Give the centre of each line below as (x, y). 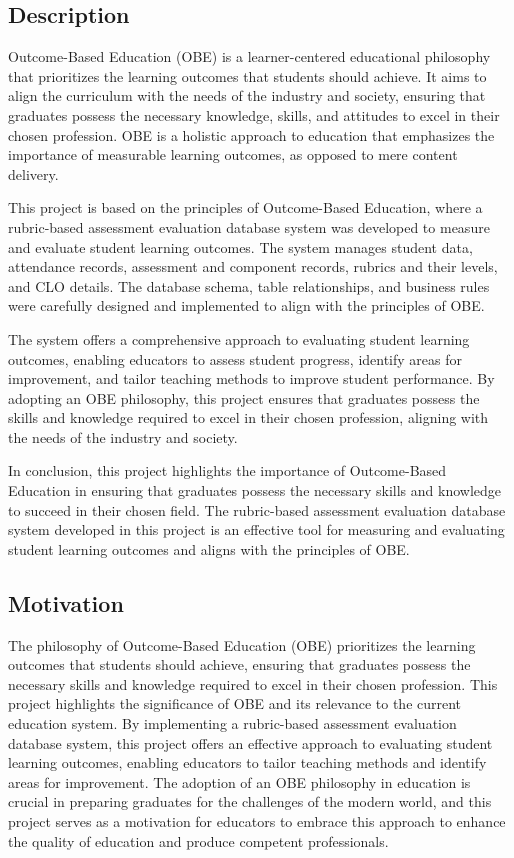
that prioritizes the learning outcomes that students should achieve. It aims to (247, 75)
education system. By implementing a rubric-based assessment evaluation (232, 723)
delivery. (33, 173)
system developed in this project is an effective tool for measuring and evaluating (256, 529)
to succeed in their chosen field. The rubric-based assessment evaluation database (257, 509)
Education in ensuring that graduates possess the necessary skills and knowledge (255, 490)
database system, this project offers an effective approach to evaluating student (250, 742)
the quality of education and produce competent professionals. (198, 840)
